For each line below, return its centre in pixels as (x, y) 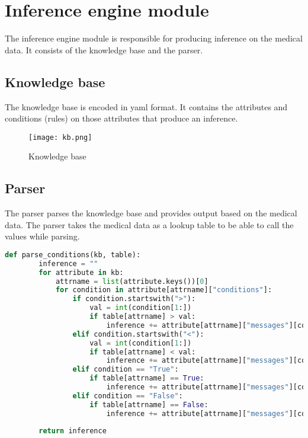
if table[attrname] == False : (149, 405)
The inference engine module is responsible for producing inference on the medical (154, 38)
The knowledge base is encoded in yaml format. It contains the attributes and (146, 106)
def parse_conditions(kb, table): (73, 255)
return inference (73, 431)
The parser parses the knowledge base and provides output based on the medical (151, 213)
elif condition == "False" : (128, 396)
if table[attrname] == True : (147, 378)
